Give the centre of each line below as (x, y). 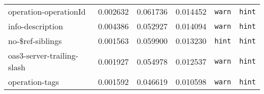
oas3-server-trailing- (43, 55)
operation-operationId (47, 11)
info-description (36, 26)
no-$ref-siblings (35, 41)
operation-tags (34, 82)
